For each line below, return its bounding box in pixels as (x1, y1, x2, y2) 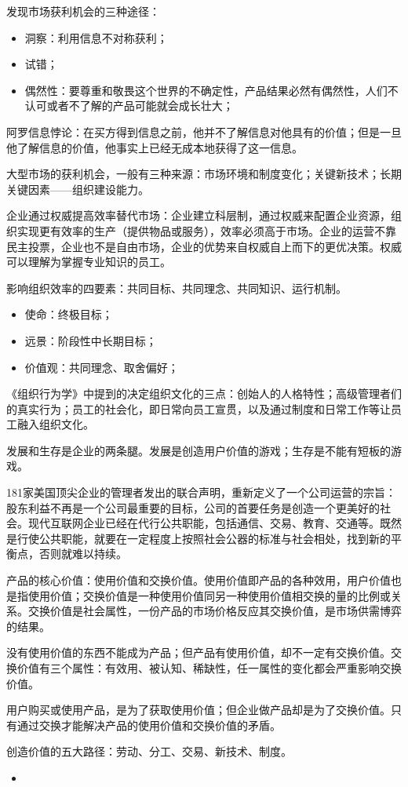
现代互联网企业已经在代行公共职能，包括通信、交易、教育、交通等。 (27, 515, 380, 531)
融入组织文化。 (16, 416, 94, 432)
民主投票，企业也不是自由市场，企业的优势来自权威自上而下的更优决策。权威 (6, 238, 402, 254)
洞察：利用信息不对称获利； (24, 29, 168, 46)
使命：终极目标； (24, 306, 113, 322)
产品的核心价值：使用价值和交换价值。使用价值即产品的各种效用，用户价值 (6, 572, 391, 588)
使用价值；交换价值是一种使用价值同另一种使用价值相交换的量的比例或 (27, 587, 391, 603)
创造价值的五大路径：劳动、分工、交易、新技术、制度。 (6, 743, 292, 760)
